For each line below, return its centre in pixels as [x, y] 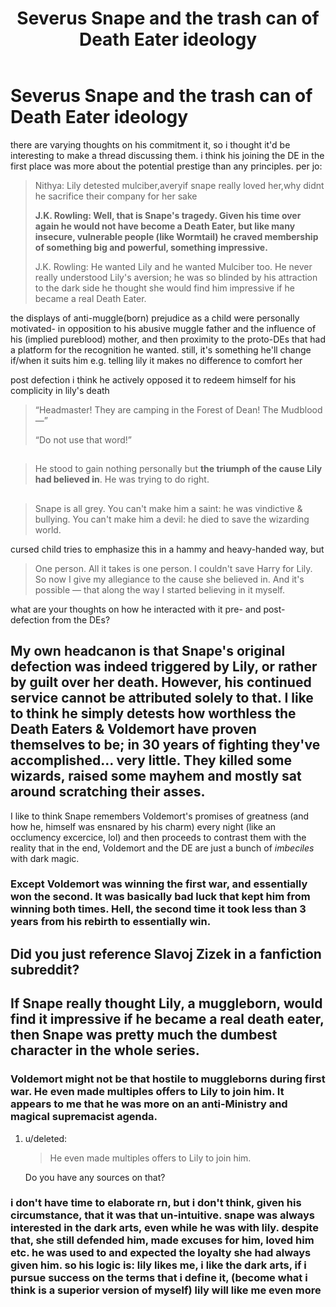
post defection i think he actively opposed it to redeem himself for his [153, 379]
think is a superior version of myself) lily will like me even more [166, 1290]
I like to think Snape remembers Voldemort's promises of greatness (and [159, 816]
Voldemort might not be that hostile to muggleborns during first [168, 1079]
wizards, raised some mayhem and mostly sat [156, 776]
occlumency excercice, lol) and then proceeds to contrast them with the [158, 837]
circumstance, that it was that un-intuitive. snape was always [163, 1215]
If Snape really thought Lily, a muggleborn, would [166, 1003]
